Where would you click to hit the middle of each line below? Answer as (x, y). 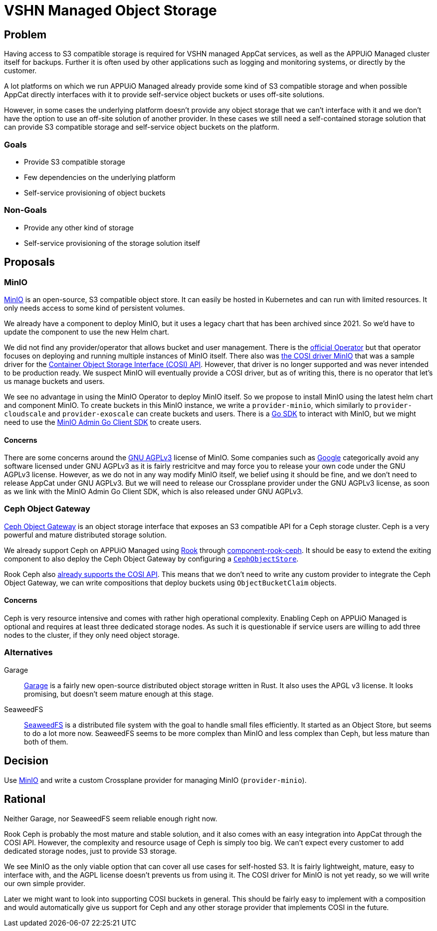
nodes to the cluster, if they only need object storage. (92, 635)
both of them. (46, 742)
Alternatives (28, 652)
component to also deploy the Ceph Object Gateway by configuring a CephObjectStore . (151, 559)
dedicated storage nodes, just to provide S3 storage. (91, 851)
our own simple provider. (45, 883)
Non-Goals (25, 210)
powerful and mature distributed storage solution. (85, 535)
